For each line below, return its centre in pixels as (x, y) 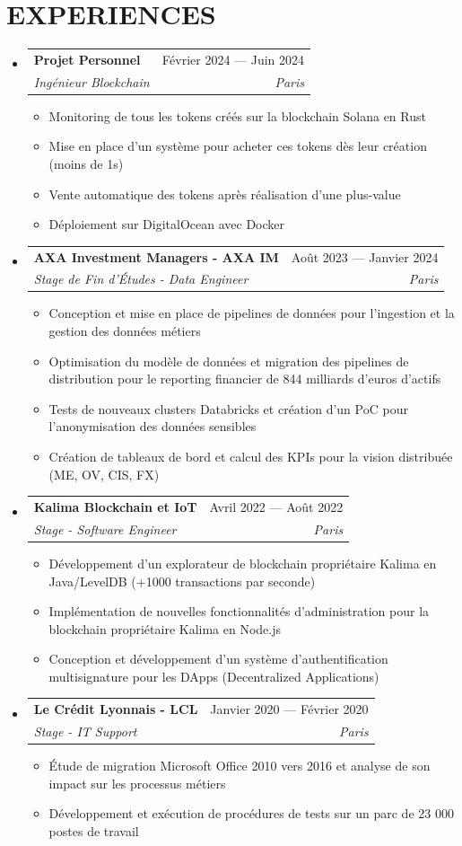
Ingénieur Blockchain (92, 81)
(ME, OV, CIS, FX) (104, 474)
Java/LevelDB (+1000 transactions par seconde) (182, 581)
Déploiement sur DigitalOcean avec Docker (167, 224)
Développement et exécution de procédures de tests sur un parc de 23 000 (251, 813)
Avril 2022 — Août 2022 (276, 506)
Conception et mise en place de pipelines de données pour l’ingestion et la (252, 313)
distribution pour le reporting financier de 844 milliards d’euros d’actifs (245, 379)
